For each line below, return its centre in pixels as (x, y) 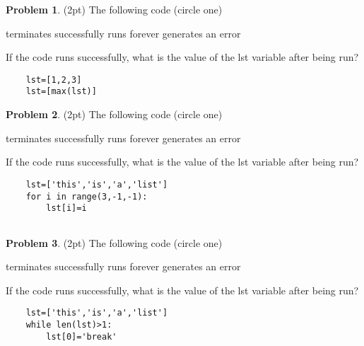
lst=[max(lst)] (61, 92)
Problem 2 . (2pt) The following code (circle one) (114, 114)
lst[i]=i (66, 208)
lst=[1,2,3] (54, 80)
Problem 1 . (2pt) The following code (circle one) (114, 9)
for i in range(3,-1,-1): (87, 196)
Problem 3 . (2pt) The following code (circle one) (114, 242)
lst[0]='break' (82, 336)
